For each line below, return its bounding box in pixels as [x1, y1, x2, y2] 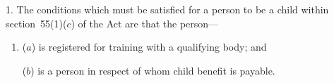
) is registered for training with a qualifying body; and [31, 39, 267, 54]
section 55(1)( [6, 15, 67, 30]
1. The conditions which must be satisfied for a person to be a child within [6, 2, 329, 16]
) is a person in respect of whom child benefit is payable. [30, 63, 275, 77]
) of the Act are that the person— [71, 15, 219, 30]
